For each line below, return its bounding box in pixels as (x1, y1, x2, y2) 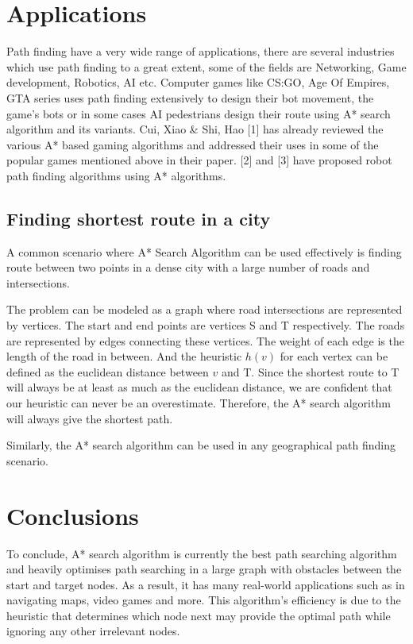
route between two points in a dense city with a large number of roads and (6, 259, 370, 276)
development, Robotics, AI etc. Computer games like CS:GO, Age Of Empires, (6, 74, 390, 91)
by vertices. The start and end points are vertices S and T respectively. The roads (6, 317, 405, 334)
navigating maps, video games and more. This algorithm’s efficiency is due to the (6, 592, 401, 608)
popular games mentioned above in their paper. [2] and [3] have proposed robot (6, 152, 392, 168)
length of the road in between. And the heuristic (6, 348, 242, 364)
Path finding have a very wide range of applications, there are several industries (6, 43, 395, 60)
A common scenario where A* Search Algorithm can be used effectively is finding (6, 243, 402, 260)
